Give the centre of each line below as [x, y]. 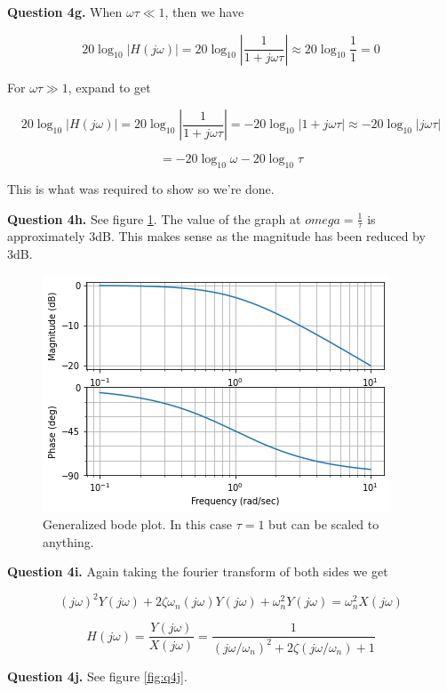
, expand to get [109, 87]
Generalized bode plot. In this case [138, 524]
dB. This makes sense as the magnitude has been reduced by [260, 236]
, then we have [204, 12]
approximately [46, 236]
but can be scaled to [324, 524]
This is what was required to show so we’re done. [141, 188]
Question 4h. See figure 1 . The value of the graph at [154, 218]
